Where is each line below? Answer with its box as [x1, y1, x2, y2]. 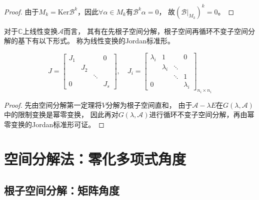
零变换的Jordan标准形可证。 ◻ [4, 119, 104, 129]
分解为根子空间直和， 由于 [105, 99, 192, 110]
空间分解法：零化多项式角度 [4, 148, 186, 169]
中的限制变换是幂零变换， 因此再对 [4, 109, 118, 120]
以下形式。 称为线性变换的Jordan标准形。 [38, 35, 174, 46]
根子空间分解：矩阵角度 [4, 183, 119, 198]
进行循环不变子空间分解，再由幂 [149, 109, 254, 120]
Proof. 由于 [4, 6, 39, 16]
